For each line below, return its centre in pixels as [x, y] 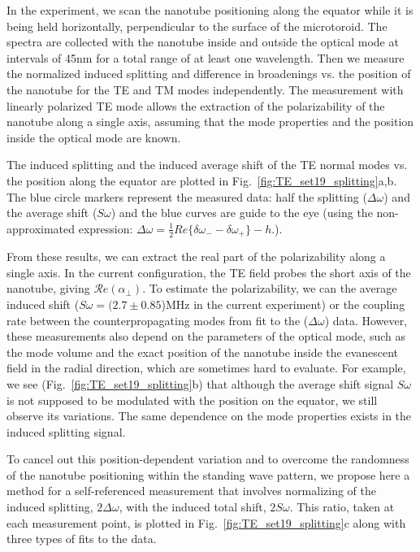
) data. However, [366, 320]
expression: [106, 228]
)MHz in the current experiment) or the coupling [283, 304]
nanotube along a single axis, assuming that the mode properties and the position [210, 122]
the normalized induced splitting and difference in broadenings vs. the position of [209, 74]
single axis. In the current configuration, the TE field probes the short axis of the [209, 272]
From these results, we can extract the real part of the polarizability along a [196, 256]
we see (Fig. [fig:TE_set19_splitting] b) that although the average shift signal [200, 383]
